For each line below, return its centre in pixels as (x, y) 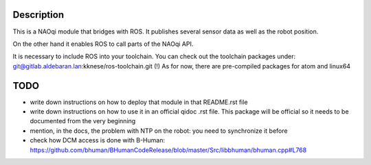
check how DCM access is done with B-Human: (97, 140)
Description (38, 15)
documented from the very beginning (83, 121)
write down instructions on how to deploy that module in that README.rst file (139, 102)
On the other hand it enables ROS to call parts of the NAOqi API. (103, 44)
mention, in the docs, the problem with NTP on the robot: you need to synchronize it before (159, 131)
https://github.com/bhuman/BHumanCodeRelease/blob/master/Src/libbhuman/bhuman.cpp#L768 (168, 150)
